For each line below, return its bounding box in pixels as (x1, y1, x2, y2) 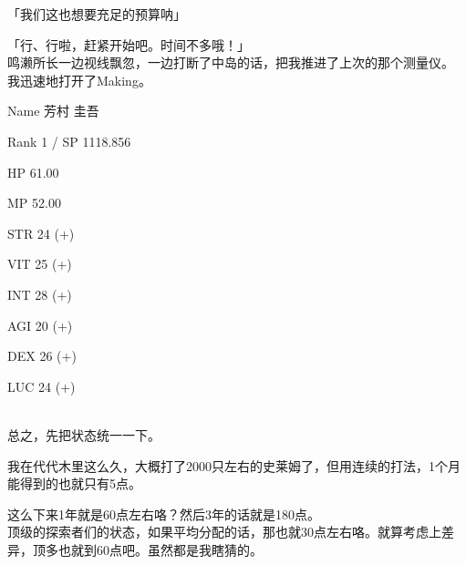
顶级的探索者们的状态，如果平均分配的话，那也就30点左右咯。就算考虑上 (7, 522, 441, 541)
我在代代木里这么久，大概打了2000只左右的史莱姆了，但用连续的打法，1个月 (7, 456, 461, 475)
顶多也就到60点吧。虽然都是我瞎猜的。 (32, 539, 263, 559)
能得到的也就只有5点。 (7, 474, 141, 493)
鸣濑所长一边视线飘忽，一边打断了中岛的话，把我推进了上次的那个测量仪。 (7, 53, 454, 72)
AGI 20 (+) (7, 315, 73, 334)
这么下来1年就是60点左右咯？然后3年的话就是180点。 (7, 504, 320, 523)
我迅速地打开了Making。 (7, 70, 151, 89)
